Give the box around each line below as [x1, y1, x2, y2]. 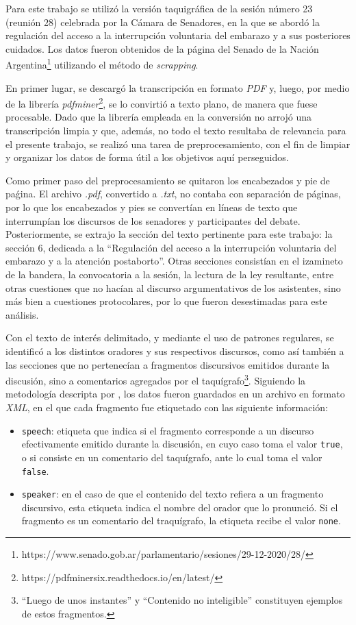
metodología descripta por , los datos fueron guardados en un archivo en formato [5, 387, 345, 401]
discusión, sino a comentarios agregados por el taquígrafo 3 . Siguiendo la [5, 371, 306, 387]
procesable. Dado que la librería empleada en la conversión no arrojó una [5, 110, 312, 124]
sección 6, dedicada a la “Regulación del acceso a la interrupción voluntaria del [5, 240, 337, 254]
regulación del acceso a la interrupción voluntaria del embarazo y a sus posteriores [5, 28, 351, 42]
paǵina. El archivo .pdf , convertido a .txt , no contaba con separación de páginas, [5, 186, 341, 201]
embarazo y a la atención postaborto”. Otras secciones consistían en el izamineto [5, 254, 343, 268]
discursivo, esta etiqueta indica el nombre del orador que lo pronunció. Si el [21, 500, 338, 514]
